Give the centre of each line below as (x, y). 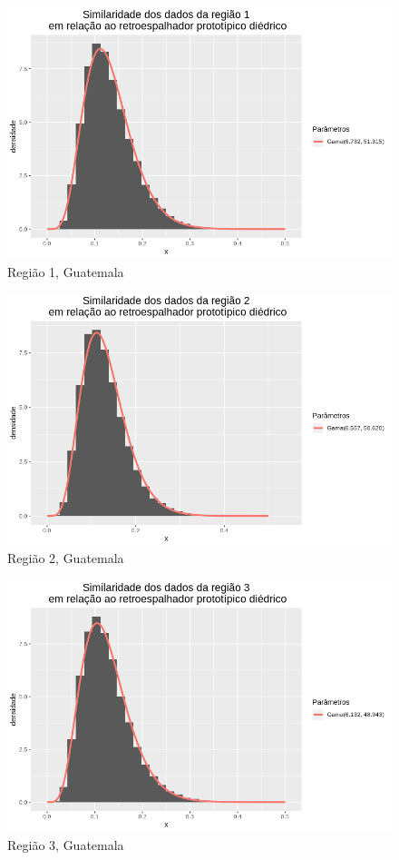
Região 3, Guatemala (66, 844)
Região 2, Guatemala (66, 558)
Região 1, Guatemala (66, 271)
